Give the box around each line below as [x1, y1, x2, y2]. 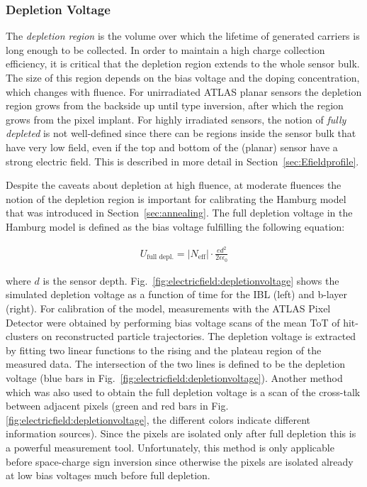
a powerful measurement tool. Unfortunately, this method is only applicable [6, 440, 334, 454]
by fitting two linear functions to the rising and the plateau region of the [6, 342, 322, 357]
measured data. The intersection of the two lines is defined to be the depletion [6, 356, 346, 371]
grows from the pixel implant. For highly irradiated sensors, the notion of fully [6, 111, 346, 126]
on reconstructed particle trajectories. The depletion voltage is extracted [41, 329, 356, 344]
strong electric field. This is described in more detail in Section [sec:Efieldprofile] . [6, 153, 359, 168]
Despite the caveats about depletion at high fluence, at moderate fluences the [6, 177, 341, 192]
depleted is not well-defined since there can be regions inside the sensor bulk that [6, 126, 356, 141]
